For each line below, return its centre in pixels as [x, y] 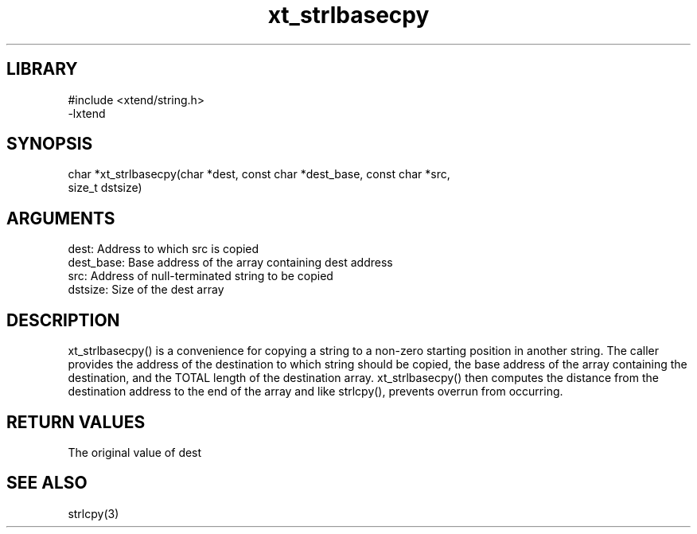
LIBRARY [42, 69]
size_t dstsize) [105, 188]
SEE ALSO [47, 483]
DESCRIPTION [63, 320]
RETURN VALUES [76, 422]
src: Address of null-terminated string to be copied [201, 276]
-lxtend [87, 113]
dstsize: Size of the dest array [146, 290]
